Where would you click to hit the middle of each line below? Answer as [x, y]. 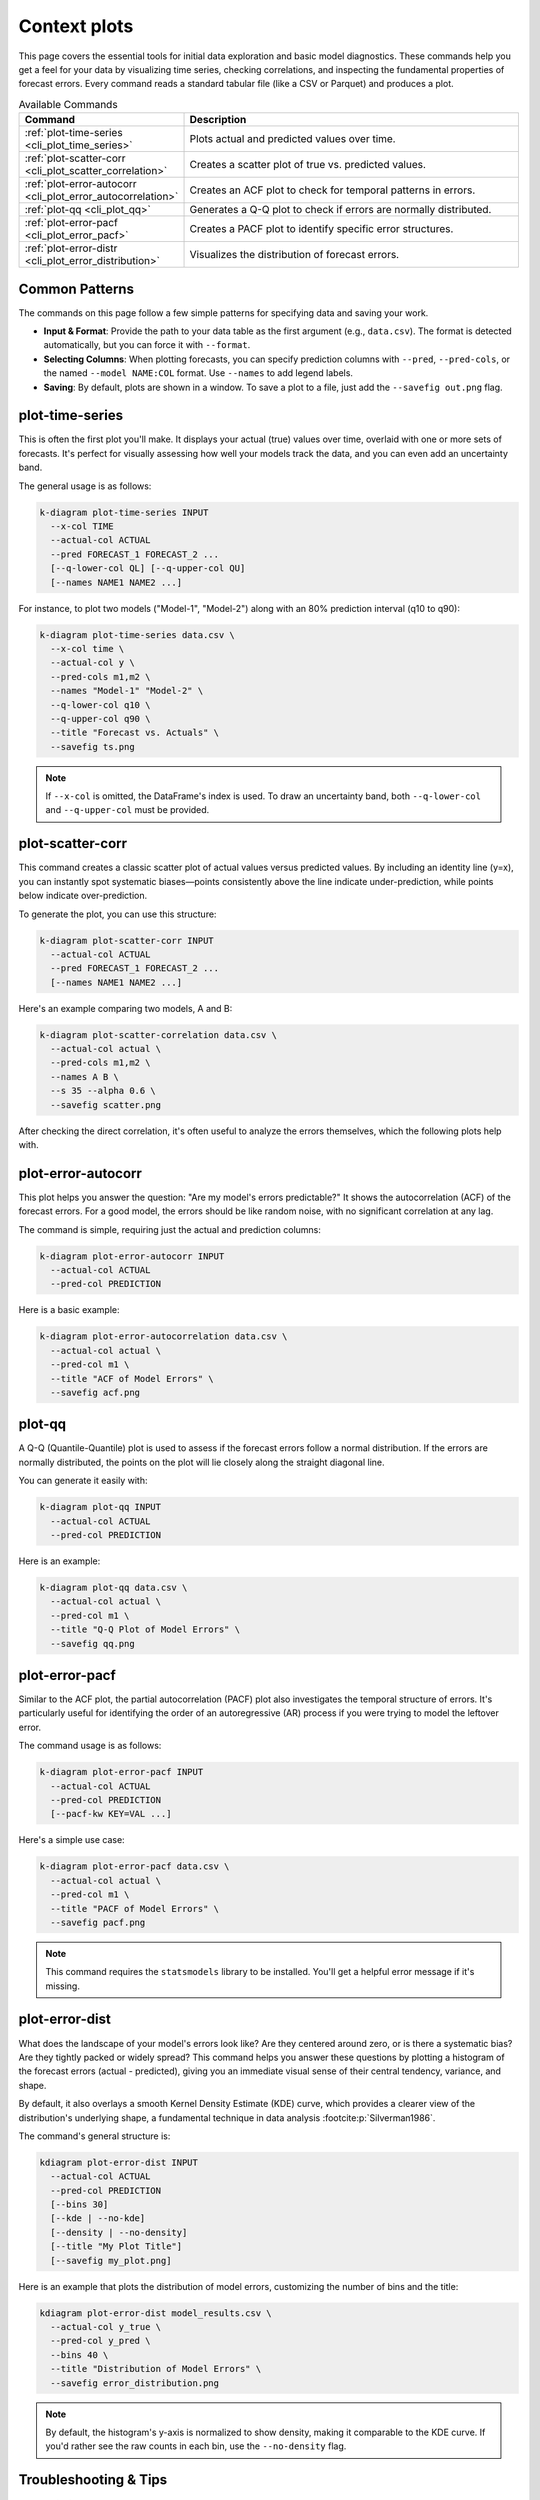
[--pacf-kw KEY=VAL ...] [111, 1814]
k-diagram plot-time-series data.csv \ [137, 634]
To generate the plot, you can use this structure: [117, 914]
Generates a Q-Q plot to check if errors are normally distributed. [340, 210]
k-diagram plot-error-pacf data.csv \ [134, 1866]
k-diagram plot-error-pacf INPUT [121, 1772]
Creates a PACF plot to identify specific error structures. [321, 229]
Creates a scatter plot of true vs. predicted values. [308, 165]
